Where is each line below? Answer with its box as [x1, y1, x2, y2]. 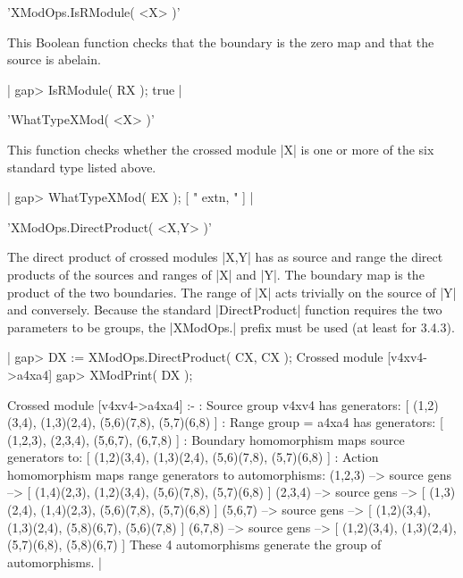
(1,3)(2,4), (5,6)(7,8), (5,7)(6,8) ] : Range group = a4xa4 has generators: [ [40, 413, 443, 431]
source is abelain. [7, 50, 101, 69]
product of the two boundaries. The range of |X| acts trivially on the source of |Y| [7, 282, 457, 301]
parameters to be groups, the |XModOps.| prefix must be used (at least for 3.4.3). [7, 317, 455, 336]
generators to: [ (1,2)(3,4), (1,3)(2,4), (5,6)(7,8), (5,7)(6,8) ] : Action [7, 448, 379, 466]
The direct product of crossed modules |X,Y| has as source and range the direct [7, 247, 443, 266]
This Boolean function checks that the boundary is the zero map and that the [7, 32, 434, 51]
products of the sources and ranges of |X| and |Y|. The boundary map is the [7, 264, 425, 283]
